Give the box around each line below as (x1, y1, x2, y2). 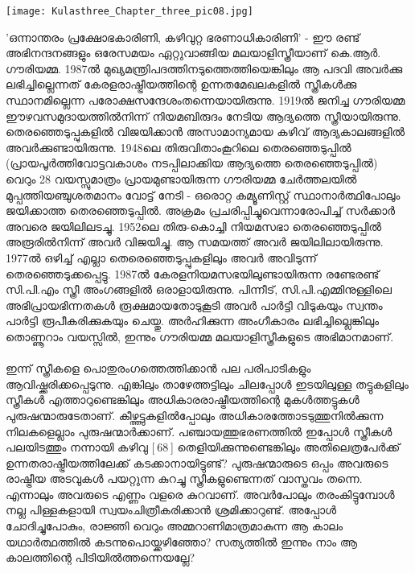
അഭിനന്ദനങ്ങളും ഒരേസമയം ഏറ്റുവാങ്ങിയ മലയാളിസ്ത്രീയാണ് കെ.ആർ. (6, 44, 381, 61)
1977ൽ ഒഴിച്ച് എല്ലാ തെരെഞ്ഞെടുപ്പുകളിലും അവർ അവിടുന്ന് (6, 249, 317, 266)
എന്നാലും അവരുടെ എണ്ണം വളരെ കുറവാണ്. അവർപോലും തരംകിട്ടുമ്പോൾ (6, 485, 395, 502)
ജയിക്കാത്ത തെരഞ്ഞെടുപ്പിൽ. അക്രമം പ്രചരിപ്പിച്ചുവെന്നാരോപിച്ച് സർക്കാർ (6, 202, 396, 219)
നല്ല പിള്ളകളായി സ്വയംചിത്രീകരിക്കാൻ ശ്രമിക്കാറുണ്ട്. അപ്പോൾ (6, 501, 337, 518)
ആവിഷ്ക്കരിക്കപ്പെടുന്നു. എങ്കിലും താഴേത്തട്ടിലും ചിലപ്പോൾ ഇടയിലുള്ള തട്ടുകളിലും (6, 375, 409, 392)
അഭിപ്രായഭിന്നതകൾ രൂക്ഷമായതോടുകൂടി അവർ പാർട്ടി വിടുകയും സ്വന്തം (6, 296, 383, 313)
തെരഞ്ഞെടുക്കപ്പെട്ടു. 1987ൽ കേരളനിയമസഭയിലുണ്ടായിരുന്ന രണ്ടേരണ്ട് (6, 265, 380, 282)
